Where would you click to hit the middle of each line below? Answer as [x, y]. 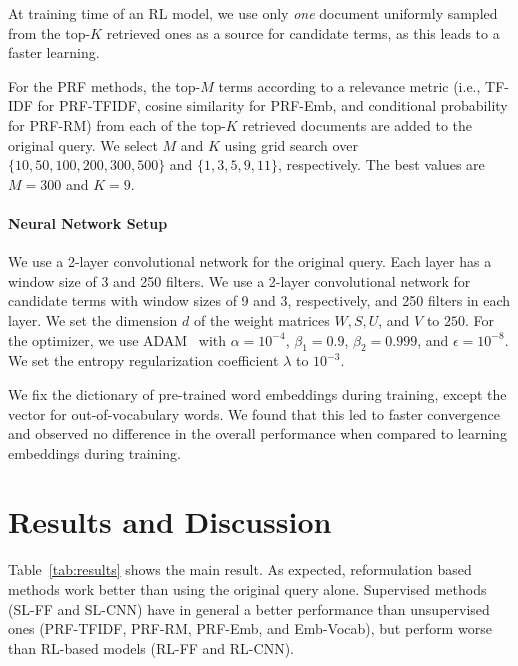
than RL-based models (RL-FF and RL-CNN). [151, 647]
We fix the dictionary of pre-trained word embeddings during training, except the [257, 393]
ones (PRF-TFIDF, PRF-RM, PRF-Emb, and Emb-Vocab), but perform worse [250, 628]
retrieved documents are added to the [357, 124]
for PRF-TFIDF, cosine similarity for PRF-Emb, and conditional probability [272, 105]
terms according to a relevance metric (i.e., [349, 85]
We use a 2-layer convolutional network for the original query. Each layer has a [250, 261]
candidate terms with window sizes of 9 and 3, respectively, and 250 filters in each [259, 300]
